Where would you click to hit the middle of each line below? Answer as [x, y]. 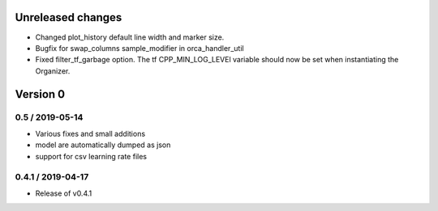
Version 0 [40, 94]
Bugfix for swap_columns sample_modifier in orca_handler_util [140, 48]
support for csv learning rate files [91, 156]
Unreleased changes [69, 17]
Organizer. [53, 71]
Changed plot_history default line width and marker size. [130, 37]
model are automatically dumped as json [103, 145]
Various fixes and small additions [90, 133]
